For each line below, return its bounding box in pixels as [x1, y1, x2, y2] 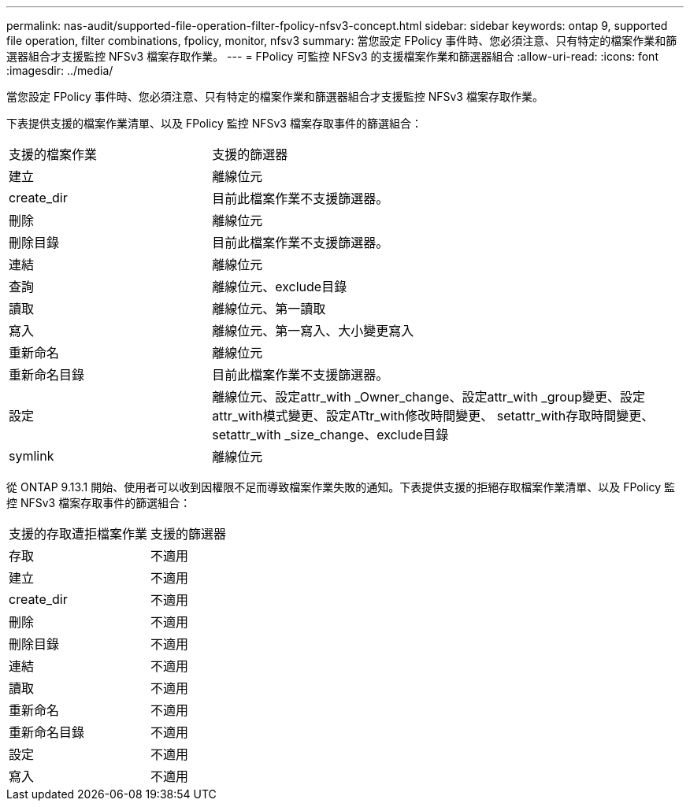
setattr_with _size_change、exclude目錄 [212, 427, 449, 442]
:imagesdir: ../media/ [6, 64, 113, 77]
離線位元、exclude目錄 [212, 279, 347, 294]
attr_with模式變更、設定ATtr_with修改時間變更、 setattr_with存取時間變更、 [212, 408, 655, 424]
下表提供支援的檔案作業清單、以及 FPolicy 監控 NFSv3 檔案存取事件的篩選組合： [6, 117, 422, 130]
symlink [9, 448, 54, 464]
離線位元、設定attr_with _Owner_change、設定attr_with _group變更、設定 [212, 389, 646, 405]
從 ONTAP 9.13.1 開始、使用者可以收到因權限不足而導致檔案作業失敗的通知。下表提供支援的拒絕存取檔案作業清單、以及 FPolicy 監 [6, 480, 675, 494]
